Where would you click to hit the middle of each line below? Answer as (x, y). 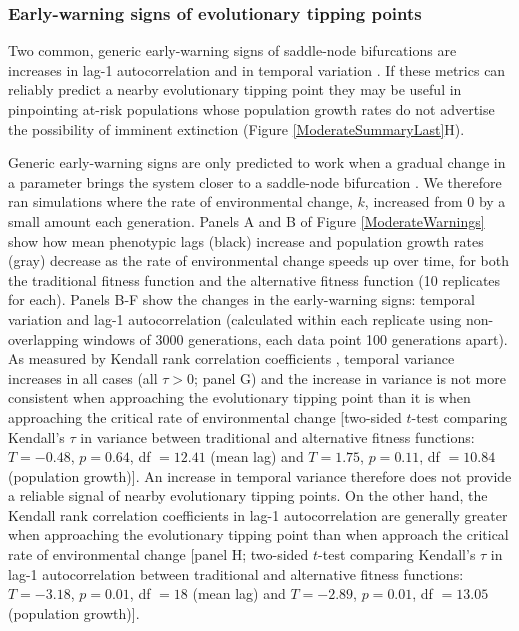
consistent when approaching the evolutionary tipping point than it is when (239, 397)
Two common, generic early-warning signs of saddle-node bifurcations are (232, 50)
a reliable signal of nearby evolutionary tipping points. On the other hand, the (248, 495)
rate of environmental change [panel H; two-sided (158, 554)
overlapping (43, 338)
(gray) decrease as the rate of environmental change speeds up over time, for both (259, 260)
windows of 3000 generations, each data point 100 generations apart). (295, 338)
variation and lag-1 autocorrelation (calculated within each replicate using (235, 318)
